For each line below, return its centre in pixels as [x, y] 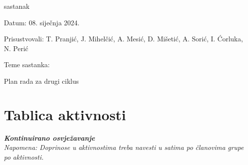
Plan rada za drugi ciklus [41, 81]
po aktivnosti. [24, 156]
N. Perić [16, 48]
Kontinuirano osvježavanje [50, 137]
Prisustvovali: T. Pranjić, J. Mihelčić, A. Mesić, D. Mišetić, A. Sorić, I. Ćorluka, [124, 39]
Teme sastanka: [27, 64]
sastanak [17, 6]
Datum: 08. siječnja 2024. [42, 22]
